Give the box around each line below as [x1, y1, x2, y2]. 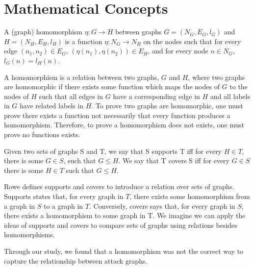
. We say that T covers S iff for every [118, 155, 229, 166]
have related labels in [20, 100, 84, 111]
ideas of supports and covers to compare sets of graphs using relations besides [4, 220, 237, 230]
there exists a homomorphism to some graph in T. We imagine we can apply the [4, 210, 246, 220]
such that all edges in [39, 91, 103, 101]
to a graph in [43, 200, 83, 211]
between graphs [115, 26, 162, 37]
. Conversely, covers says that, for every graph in [89, 200, 235, 211]
